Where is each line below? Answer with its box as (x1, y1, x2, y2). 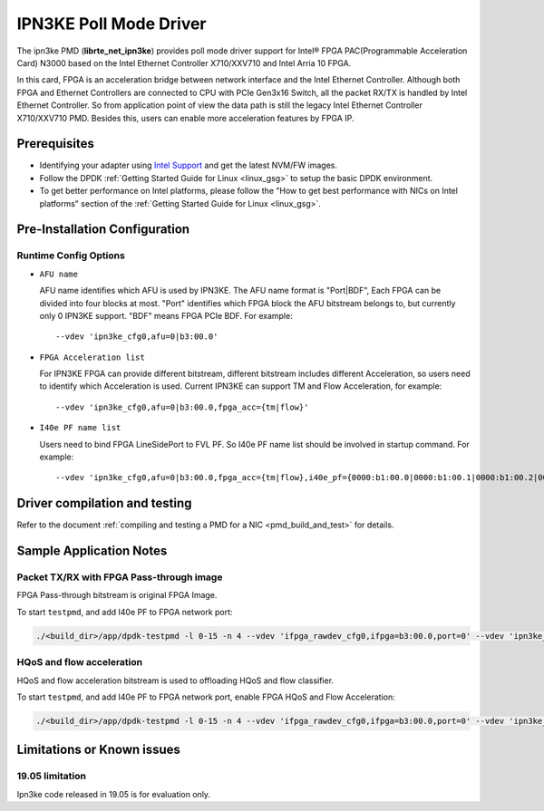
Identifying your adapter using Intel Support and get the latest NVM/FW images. (39, 159, 337, 171)
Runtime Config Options (16, 249, 126, 262)
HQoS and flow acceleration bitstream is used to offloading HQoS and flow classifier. (16, 675, 335, 686)
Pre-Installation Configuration (16, 222, 190, 237)
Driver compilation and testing (16, 496, 192, 511)
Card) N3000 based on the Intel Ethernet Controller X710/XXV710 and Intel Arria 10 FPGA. (16, 57, 352, 68)
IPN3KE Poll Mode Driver (16, 14, 208, 34)
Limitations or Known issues (16, 742, 181, 758)
